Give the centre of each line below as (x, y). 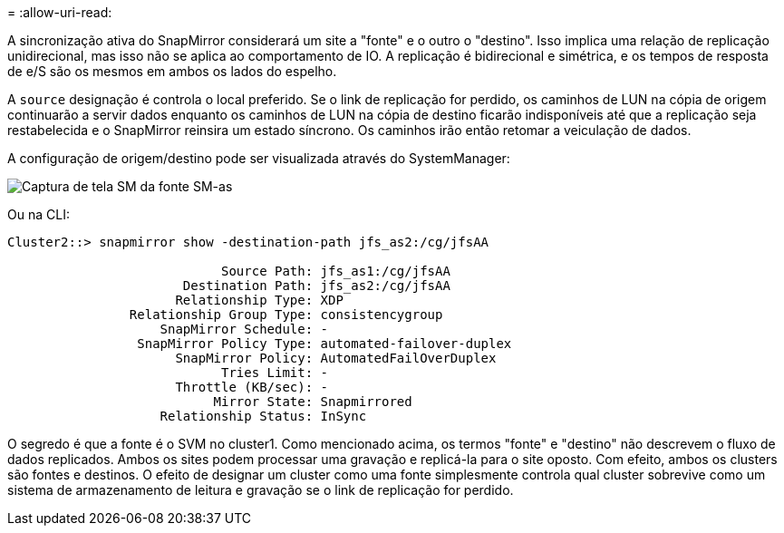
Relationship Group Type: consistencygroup (286, 315)
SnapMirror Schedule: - (244, 329)
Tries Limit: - (275, 373)
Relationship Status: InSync (263, 416)
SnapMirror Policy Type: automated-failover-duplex (324, 344)
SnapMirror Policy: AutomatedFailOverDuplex (336, 358)
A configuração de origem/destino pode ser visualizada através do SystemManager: (259, 158)
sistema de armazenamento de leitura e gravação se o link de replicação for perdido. (261, 490)
